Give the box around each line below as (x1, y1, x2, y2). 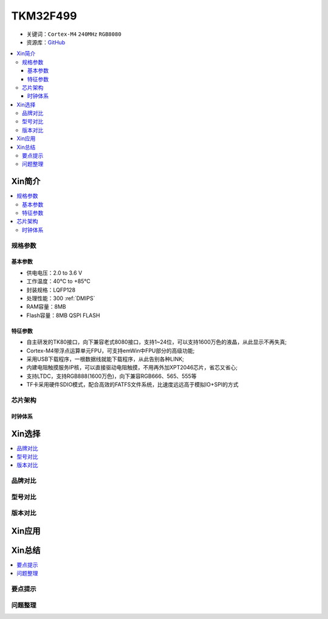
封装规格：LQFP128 (26, 286, 76, 293)
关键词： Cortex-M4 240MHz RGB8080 (26, 30, 121, 38)
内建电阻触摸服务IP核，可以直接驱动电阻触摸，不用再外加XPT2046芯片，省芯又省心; (26, 364, 238, 371)
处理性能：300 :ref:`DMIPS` (26, 295, 95, 302)
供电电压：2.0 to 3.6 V (26, 269, 83, 276)
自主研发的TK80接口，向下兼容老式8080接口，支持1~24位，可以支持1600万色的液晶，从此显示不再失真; (26, 338, 287, 346)
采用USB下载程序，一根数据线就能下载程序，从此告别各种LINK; (26, 355, 185, 363)
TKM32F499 (11, 9, 77, 22)
